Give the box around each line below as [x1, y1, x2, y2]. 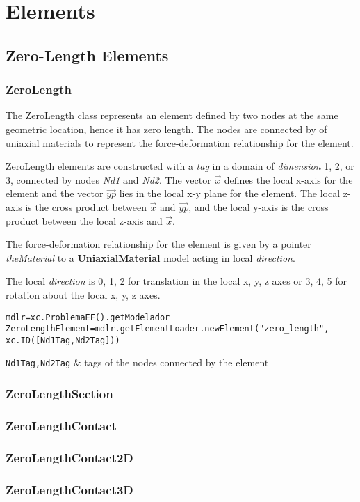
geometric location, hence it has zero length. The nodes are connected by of [6, 121, 327, 136]
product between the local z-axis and [6, 213, 163, 228]
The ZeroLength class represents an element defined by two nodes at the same [6, 108, 338, 123]
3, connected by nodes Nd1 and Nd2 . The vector [6, 172, 211, 187]
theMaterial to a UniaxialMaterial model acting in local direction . [6, 250, 295, 265]
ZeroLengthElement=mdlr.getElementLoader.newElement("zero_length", [6, 324, 329, 334]
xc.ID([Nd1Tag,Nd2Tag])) [6, 335, 120, 345]
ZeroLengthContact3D [6, 480, 133, 498]
